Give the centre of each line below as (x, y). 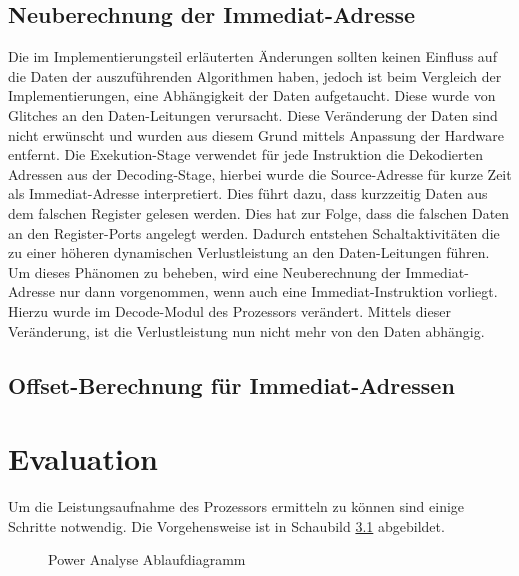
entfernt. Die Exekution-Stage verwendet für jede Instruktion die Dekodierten (245, 154)
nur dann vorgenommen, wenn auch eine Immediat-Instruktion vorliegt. (278, 291)
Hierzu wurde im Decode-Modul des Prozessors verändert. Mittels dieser (229, 310)
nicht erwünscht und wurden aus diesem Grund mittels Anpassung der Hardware (256, 134)
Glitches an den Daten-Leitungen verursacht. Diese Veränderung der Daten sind (253, 114)
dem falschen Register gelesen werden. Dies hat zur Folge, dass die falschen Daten (259, 212)
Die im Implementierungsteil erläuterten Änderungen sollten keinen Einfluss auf (252, 56)
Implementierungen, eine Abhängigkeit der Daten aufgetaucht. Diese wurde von (252, 95)
